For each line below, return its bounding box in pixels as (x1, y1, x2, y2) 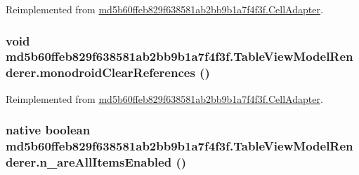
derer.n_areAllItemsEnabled (6, 153, 172, 171)
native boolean (6, 121, 91, 139)
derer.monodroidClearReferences (6, 64, 195, 81)
